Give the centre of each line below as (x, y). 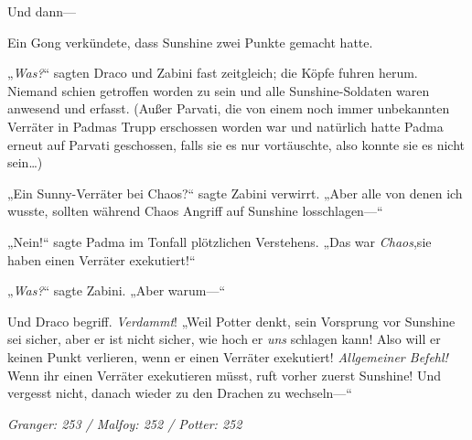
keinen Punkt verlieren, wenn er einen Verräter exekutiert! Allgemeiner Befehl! (228, 356)
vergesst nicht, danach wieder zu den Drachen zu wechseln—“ (180, 393)
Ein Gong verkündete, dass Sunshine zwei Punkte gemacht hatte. (190, 42)
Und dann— (42, 11)
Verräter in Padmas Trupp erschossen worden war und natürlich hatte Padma (225, 126)
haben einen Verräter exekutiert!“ (102, 259)
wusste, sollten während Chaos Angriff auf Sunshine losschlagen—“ (195, 211)
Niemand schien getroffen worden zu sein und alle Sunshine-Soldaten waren (219, 90)
